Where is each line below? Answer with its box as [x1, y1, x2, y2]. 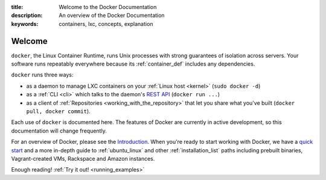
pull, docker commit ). [26, 108, 91, 115]
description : [11, 12, 43, 19]
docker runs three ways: [11, 71, 74, 78]
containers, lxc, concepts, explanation [59, 20, 153, 27]
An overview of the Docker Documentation [59, 12, 165, 19]
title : [11, 4, 24, 10]
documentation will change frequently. [11, 127, 107, 134]
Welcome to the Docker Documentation [59, 4, 157, 10]
